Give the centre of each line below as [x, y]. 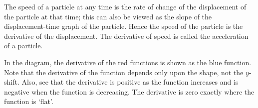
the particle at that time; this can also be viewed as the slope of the [108, 16]
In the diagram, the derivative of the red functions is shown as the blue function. [128, 62]
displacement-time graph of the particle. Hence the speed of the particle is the [124, 26]
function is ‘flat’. [29, 101]
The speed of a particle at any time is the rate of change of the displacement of [125, 6]
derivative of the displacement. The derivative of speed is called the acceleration [126, 36]
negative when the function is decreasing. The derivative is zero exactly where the [129, 91]
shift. [12, 82]
